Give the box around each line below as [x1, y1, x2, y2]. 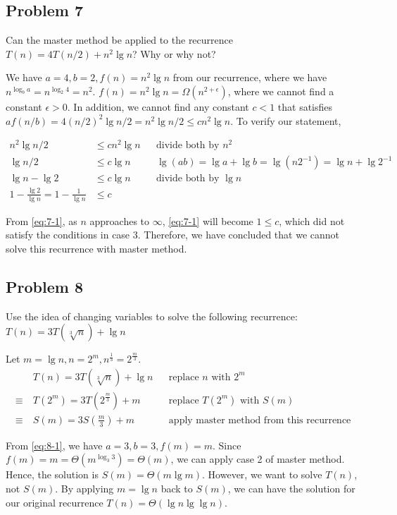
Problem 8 [6, 275, 83, 297]
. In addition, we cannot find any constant [67, 99, 249, 114]
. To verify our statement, [230, 113, 341, 128]
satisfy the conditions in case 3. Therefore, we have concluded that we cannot [6, 227, 340, 242]
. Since [212, 437, 241, 452]
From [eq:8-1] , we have [6, 437, 103, 452]
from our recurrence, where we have [172, 70, 327, 85]
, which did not [279, 213, 345, 228]
